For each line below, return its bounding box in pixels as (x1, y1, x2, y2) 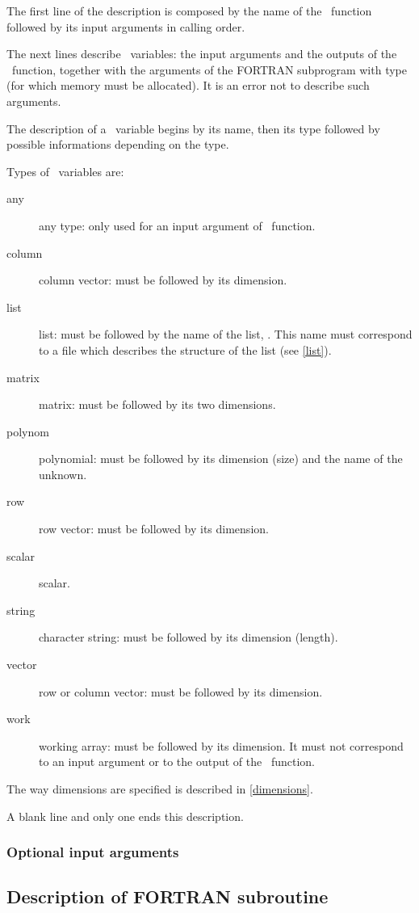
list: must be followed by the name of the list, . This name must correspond (39, 326, 413, 343)
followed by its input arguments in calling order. (6, 18, 245, 35)
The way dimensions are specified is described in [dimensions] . (6, 780, 313, 797)
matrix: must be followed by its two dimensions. (39, 396, 276, 413)
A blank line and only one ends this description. (6, 807, 244, 824)
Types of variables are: (6, 162, 124, 179)
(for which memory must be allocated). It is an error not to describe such (6, 77, 370, 94)
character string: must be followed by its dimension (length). (39, 629, 338, 646)
